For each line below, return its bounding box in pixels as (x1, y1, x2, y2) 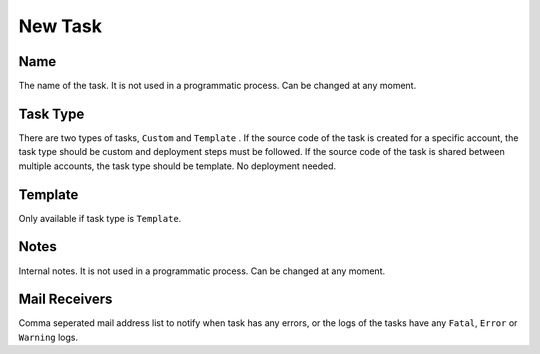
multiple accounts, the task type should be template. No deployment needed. (18, 160, 337, 172)
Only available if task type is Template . (18, 212, 182, 224)
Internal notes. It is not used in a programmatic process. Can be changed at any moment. (18, 265, 385, 277)
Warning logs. (18, 331, 79, 343)
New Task (18, 15, 102, 37)
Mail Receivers (18, 291, 113, 308)
